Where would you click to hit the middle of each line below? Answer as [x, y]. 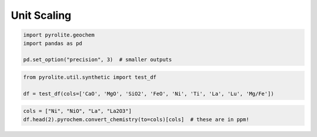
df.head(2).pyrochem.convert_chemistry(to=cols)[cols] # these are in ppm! [136, 119]
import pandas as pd [53, 43]
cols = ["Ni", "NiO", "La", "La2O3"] [77, 111]
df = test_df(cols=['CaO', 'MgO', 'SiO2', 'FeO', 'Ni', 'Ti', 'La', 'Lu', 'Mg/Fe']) [149, 93]
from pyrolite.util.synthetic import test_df [90, 77]
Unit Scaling [41, 15]
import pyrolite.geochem [59, 35]
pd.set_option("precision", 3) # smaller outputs [98, 60]
